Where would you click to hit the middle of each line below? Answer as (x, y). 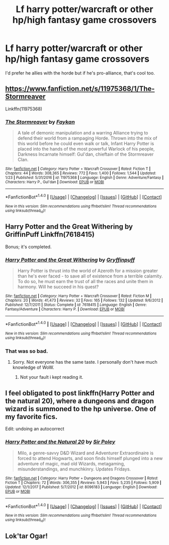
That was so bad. (27, 351)
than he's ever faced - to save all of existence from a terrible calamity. (90, 276)
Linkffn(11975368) (24, 109)
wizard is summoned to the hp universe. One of (81, 409)
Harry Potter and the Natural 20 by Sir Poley (60, 442)
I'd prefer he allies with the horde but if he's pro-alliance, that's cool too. (80, 73)
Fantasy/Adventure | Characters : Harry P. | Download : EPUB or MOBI (65, 309)
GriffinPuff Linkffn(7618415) (50, 234)
